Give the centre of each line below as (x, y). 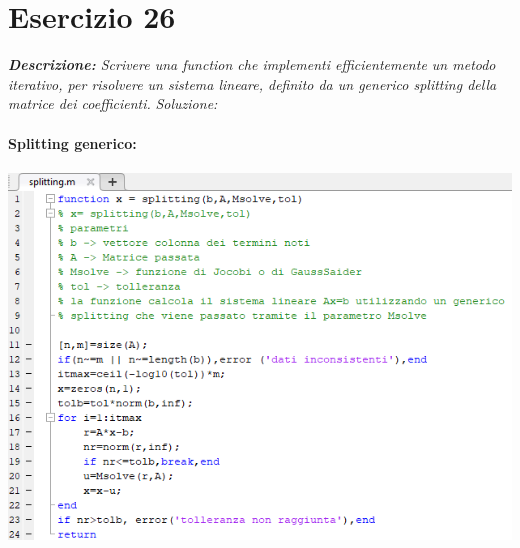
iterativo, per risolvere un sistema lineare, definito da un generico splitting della (252, 83)
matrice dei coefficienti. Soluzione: (113, 103)
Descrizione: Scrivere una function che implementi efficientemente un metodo (252, 64)
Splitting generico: (72, 142)
